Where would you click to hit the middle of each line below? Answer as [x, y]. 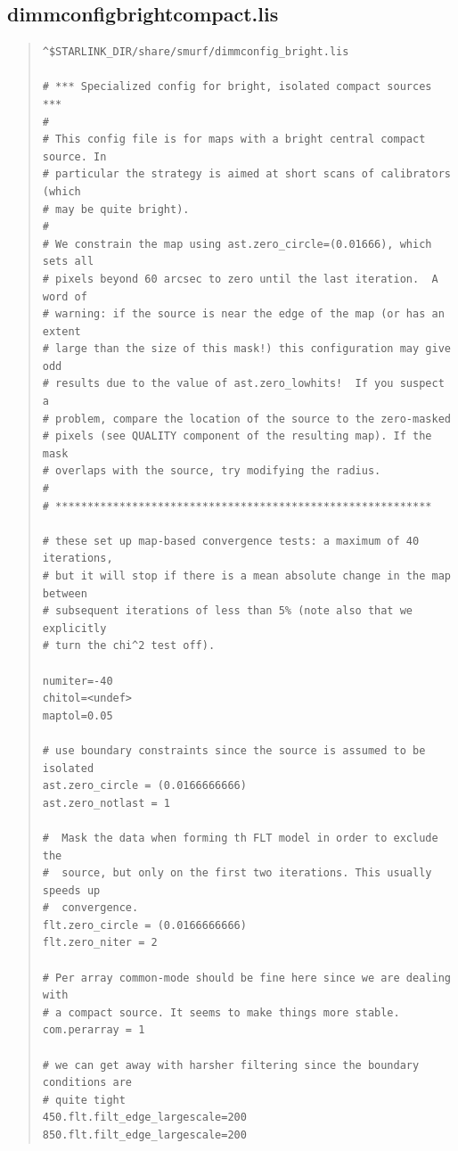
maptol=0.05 [78, 715]
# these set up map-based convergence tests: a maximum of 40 [231, 541]
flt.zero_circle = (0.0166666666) [144, 925]
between [65, 593]
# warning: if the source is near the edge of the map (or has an [243, 314]
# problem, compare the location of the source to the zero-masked [246, 419]
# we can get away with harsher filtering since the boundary [231, 1065]
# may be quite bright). [116, 209]
